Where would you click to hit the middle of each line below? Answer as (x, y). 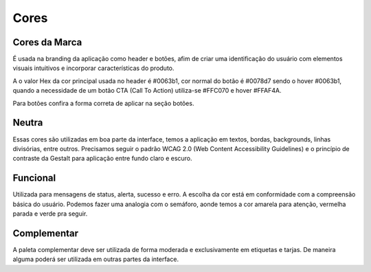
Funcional (34, 178)
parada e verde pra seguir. (50, 214)
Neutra (28, 123)
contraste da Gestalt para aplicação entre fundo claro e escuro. (102, 159)
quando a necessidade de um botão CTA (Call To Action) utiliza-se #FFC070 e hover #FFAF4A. (147, 91)
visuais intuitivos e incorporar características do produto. (93, 68)
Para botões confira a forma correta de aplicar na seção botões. (103, 103)
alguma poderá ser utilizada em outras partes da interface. (95, 259)
